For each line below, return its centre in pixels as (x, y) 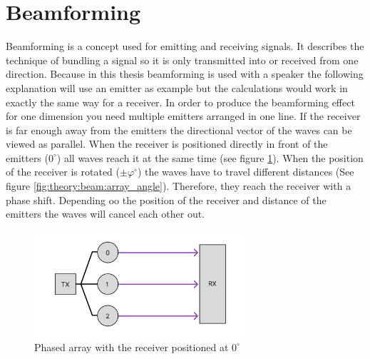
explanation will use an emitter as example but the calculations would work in (177, 87)
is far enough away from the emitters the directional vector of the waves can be (179, 130)
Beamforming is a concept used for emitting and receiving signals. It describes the (185, 46)
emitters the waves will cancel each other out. (106, 214)
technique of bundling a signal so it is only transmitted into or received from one (182, 60)
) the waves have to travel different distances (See (246, 172)
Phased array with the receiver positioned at (132, 347)
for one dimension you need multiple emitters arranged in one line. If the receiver (183, 116)
